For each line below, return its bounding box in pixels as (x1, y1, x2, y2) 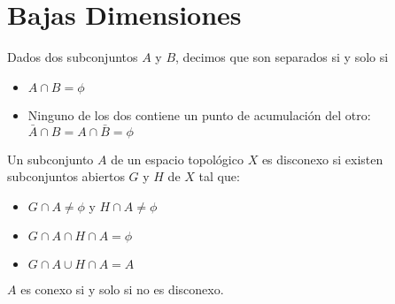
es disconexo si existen (261, 149, 383, 168)
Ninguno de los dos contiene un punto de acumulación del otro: (27, 105, 371, 124)
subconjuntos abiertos (7, 167, 125, 186)
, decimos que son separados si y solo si (175, 48, 389, 66)
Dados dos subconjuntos (7, 48, 138, 66)
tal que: (198, 167, 240, 186)
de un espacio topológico (111, 149, 244, 168)
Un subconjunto (7, 149, 94, 168)
